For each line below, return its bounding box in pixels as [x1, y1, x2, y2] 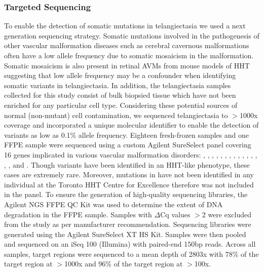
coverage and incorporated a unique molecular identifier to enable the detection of [4, 120, 259, 130]
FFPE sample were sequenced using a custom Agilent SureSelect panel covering [4, 139, 251, 150]
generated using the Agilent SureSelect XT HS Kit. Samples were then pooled [4, 228, 246, 239]
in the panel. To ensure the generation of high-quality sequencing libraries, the [4, 189, 248, 200]
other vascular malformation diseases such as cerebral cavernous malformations [4, 40, 249, 51]
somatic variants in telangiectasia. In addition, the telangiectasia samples [4, 80, 231, 90]
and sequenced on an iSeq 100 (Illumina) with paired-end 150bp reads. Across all [4, 239, 256, 249]
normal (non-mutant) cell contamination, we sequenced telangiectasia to [4, 109, 228, 120]
